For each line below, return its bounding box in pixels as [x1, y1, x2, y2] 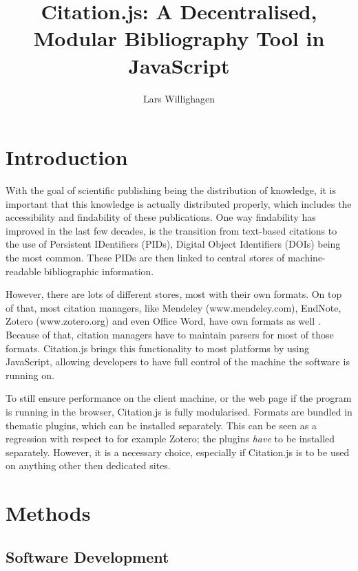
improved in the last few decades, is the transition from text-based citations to [6, 223, 337, 237]
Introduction [6, 143, 128, 171]
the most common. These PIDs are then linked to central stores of [6, 250, 285, 264]
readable [6, 263, 41, 278]
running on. [6, 367, 54, 382]
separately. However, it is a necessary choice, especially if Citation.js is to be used [6, 444, 350, 459]
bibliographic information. [44, 263, 154, 278]
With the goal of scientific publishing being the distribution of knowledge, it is [6, 183, 336, 197]
